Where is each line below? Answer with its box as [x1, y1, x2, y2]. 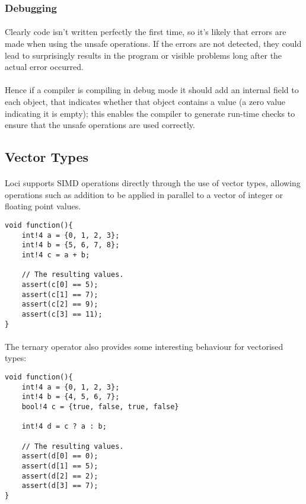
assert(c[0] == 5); [21, 280, 98, 289]
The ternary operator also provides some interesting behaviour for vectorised [5, 340, 283, 352]
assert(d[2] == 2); [21, 471, 98, 480]
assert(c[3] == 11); [21, 310, 103, 318]
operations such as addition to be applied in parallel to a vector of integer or [5, 188, 283, 200]
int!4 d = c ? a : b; [21, 422, 107, 431]
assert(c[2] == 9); [21, 300, 98, 309]
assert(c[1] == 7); [21, 290, 98, 299]
